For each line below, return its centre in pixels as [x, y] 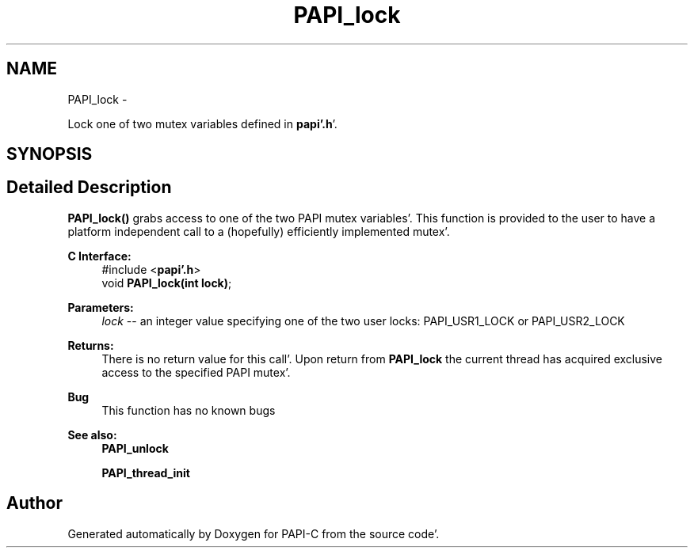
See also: [92, 434]
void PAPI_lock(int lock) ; [167, 283]
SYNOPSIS [50, 154]
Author [34, 503]
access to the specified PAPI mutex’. [196, 372]
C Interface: [99, 256]
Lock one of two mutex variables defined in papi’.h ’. [202, 123]
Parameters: [101, 307]
